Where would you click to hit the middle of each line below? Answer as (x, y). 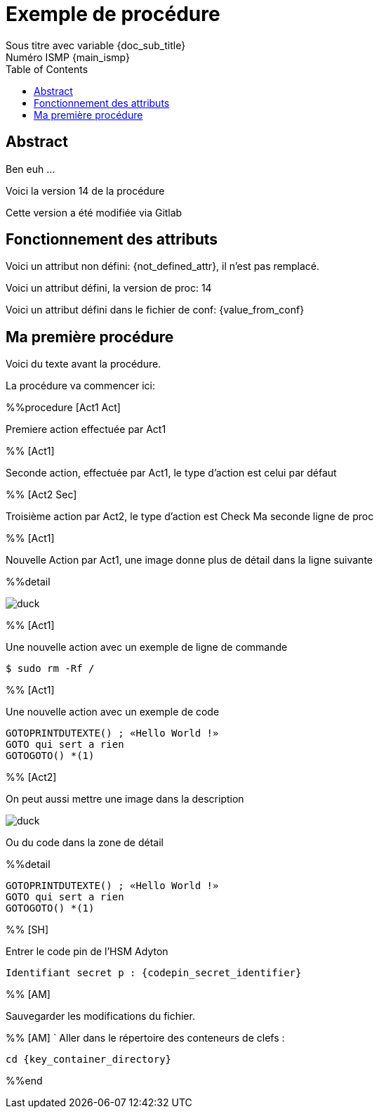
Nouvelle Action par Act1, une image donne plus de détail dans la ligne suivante (189, 560)
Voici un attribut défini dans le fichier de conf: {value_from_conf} (155, 310)
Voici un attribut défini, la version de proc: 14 (109, 288)
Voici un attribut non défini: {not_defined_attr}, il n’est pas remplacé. (163, 266)
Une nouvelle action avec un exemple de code (113, 712)
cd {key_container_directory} (89, 1060)
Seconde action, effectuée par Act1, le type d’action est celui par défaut (171, 473)
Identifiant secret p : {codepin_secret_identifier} (154, 973)
